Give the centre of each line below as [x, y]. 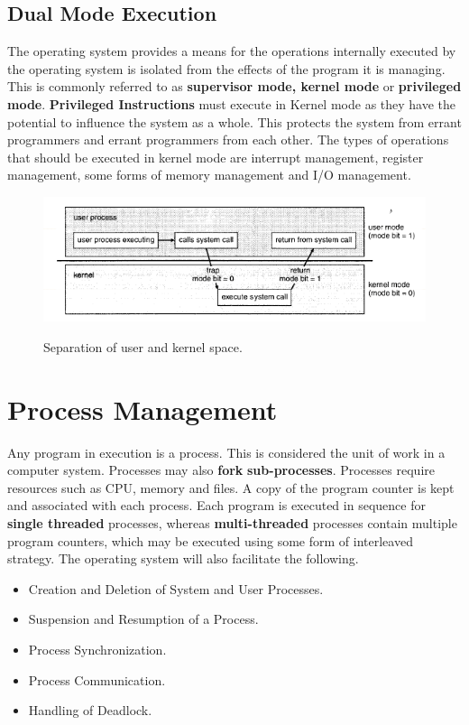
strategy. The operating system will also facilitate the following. [183, 558]
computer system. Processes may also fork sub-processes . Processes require [221, 470]
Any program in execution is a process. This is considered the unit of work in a [226, 452]
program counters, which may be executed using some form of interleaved [210, 540]
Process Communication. [97, 679]
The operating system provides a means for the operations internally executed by [232, 51]
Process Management [143, 409]
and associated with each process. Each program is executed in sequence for [216, 505]
